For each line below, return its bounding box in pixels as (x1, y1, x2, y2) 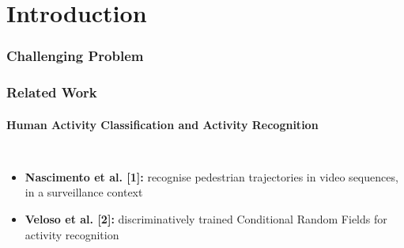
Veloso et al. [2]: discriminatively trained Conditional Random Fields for (25, 211, 387, 227)
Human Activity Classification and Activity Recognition (6, 116, 319, 132)
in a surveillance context (25, 184, 143, 200)
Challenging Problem (6, 46, 144, 66)
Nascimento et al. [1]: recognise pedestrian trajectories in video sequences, (25, 168, 398, 185)
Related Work (6, 82, 97, 102)
